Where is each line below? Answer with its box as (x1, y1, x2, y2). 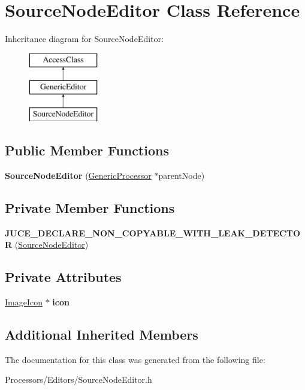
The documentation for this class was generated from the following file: (5, 353, 265, 365)
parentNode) (158, 169, 205, 181)
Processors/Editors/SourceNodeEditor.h (5, 373, 152, 386)
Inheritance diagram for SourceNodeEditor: (5, 32, 164, 45)
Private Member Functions (5, 198, 175, 217)
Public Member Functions (5, 141, 169, 160)
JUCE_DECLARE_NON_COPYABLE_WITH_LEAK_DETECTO (5, 226, 300, 239)
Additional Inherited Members (5, 325, 198, 344)
